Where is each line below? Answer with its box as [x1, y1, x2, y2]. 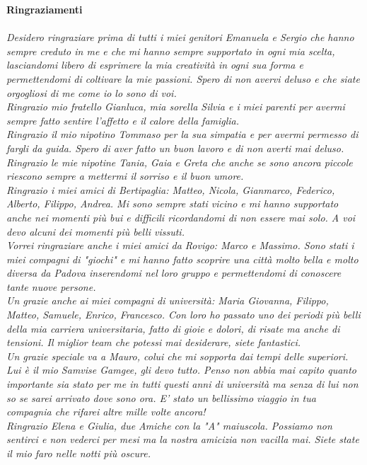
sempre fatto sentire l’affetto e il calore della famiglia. [6, 113, 240, 127]
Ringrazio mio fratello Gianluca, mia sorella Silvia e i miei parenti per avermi [6, 99, 345, 114]
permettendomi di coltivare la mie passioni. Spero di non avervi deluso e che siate [6, 71, 360, 86]
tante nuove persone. [6, 279, 96, 294]
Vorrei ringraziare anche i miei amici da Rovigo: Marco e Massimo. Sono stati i [6, 238, 354, 253]
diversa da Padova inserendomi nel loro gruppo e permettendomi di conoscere [6, 265, 342, 280]
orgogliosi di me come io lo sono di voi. [6, 85, 177, 100]
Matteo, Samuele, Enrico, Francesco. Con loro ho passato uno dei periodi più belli [6, 307, 361, 322]
